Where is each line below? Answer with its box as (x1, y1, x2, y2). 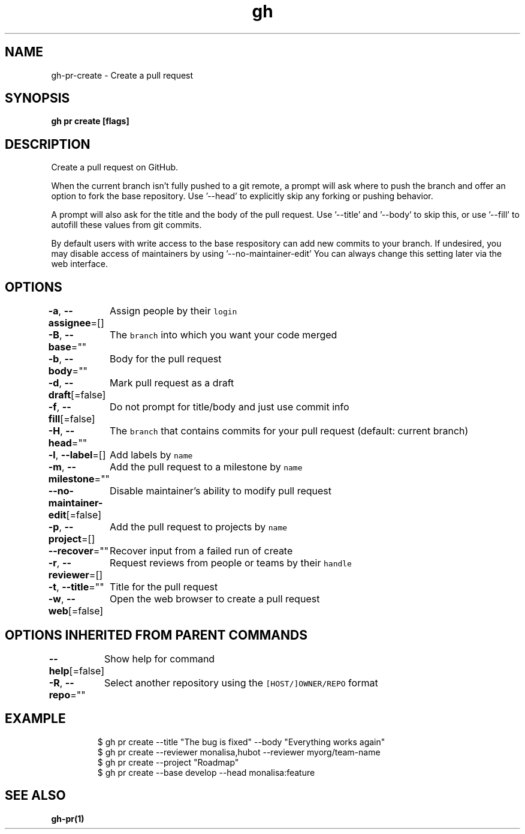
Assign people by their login (110, 305, 237, 317)
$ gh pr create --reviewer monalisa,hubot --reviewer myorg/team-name (97, 746, 381, 757)
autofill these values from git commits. (51, 220, 202, 230)
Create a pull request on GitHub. (51, 162, 179, 173)
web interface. (51, 259, 108, 269)
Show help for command (104, 652, 215, 665)
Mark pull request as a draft (110, 377, 234, 389)
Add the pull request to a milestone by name (110, 461, 303, 473)
